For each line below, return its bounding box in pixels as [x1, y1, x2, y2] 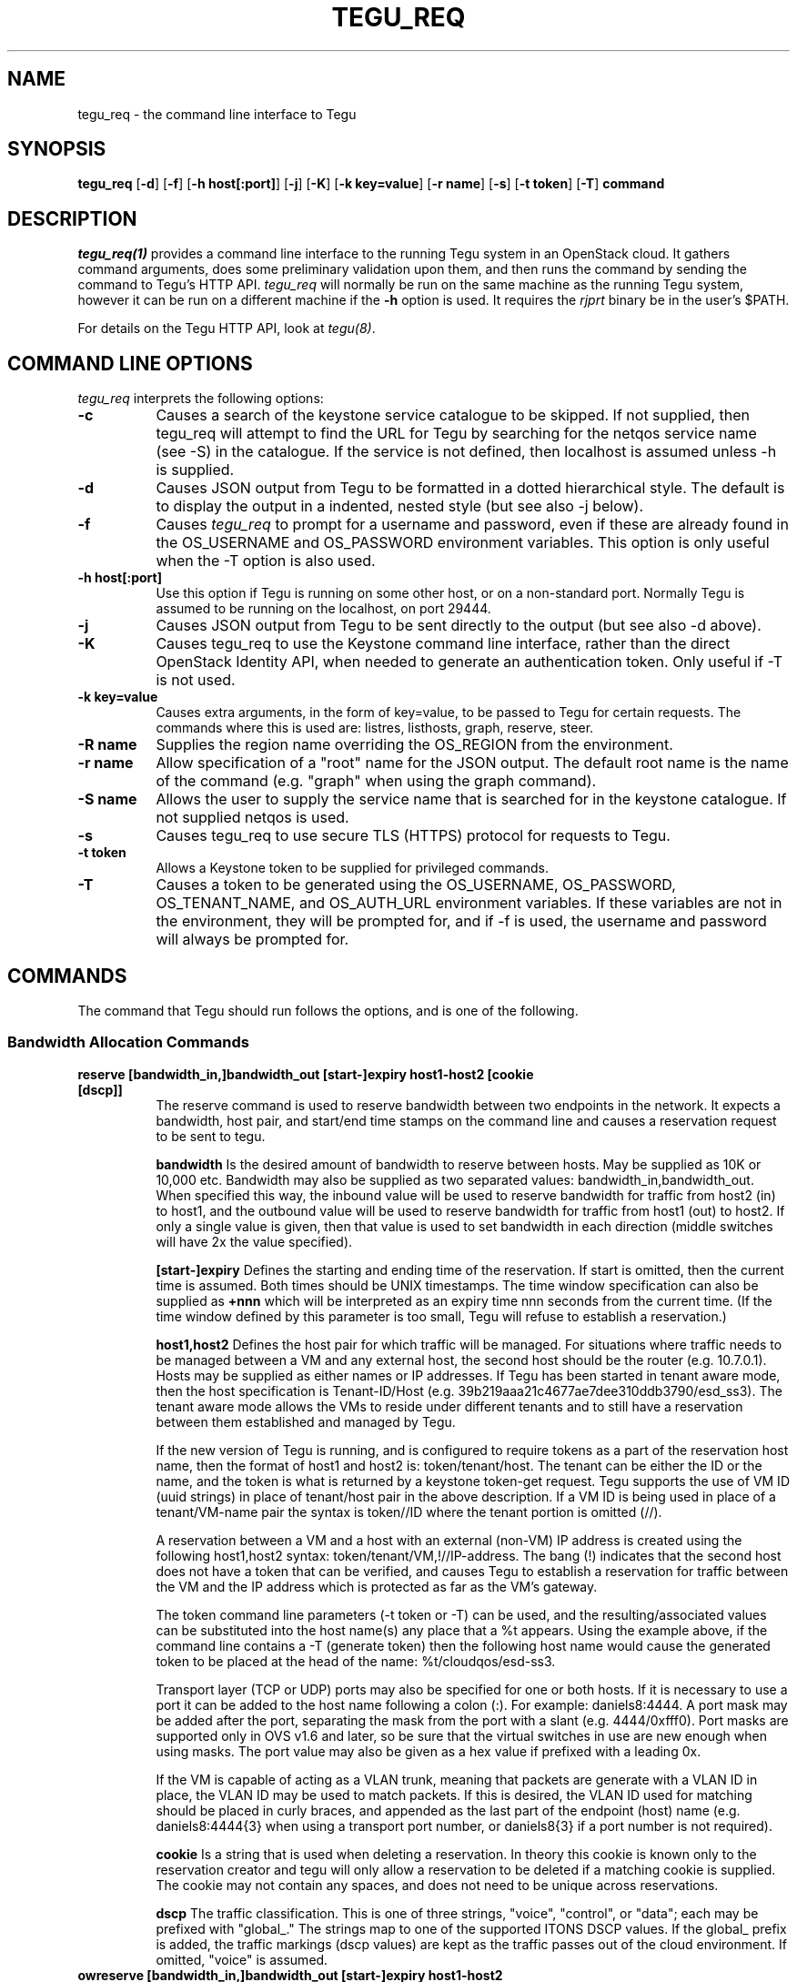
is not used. [156, 671, 236, 690]
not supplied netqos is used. [156, 808, 349, 827]
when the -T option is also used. [156, 551, 376, 571]
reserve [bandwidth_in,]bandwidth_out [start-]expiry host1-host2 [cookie [77, 1066, 534, 1082]
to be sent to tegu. [156, 1128, 266, 1144]
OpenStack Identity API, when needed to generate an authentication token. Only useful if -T [156, 652, 783, 672]
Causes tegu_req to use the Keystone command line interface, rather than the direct [156, 634, 731, 653]
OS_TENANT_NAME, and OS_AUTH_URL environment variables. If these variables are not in [156, 894, 782, 913]
